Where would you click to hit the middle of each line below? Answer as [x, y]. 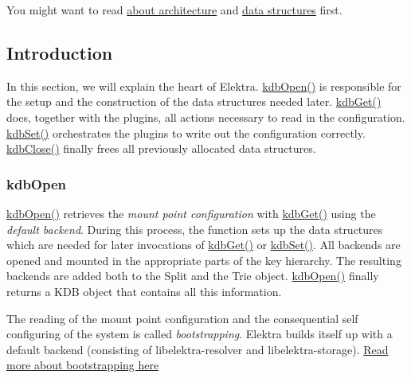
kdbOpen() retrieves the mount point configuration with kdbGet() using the [191, 213]
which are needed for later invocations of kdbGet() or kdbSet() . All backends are [204, 245]
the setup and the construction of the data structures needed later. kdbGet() [194, 101]
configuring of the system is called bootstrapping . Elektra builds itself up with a [200, 334]
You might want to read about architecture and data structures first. [174, 10]
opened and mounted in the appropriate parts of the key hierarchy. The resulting [204, 260]
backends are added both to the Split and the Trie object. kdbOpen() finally [193, 276]
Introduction [60, 52]
